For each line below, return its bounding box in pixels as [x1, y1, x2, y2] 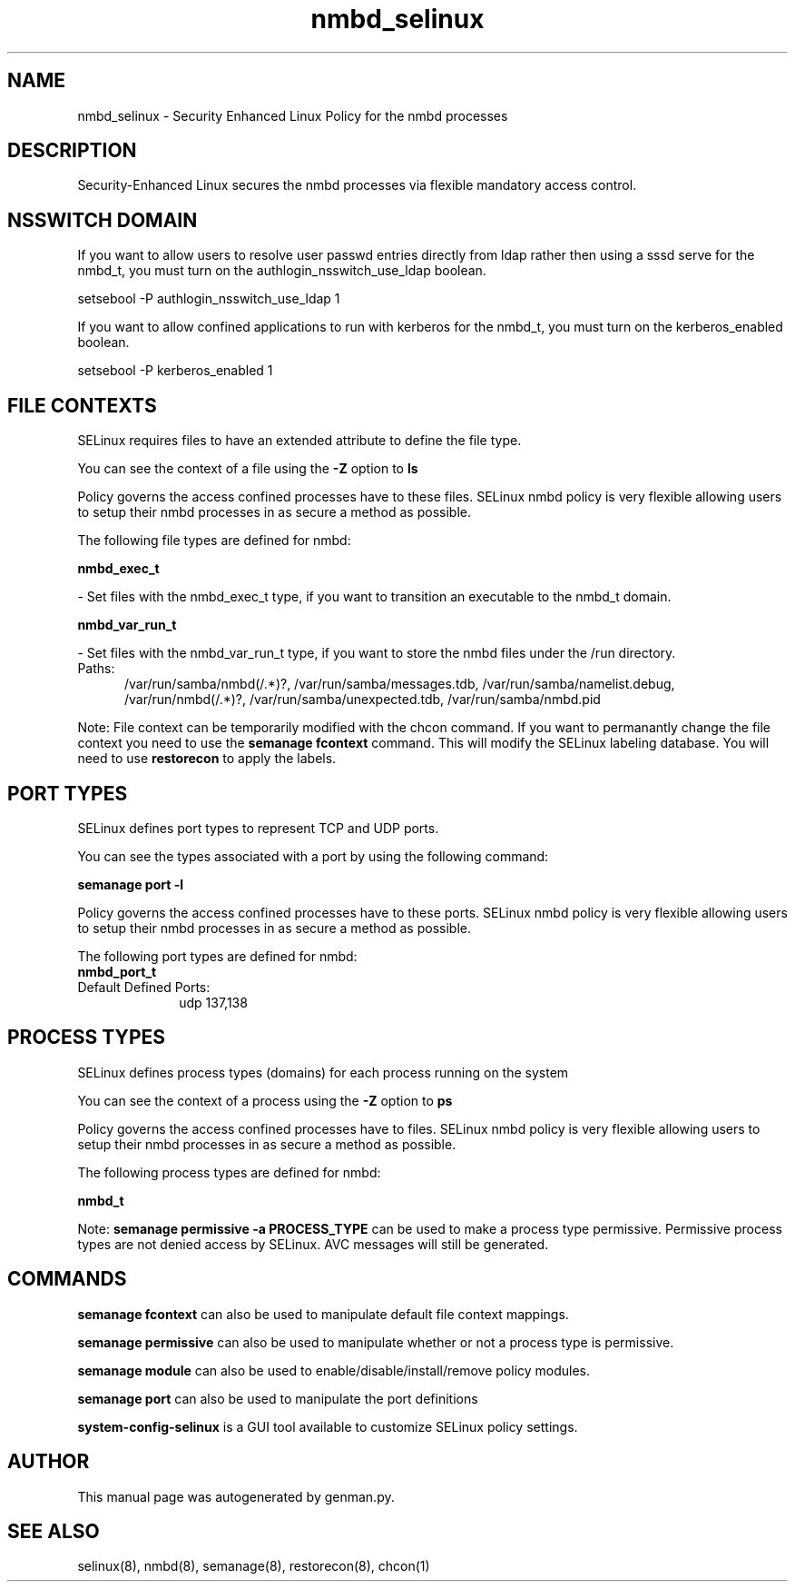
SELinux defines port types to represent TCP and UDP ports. [77, 819, 439, 836]
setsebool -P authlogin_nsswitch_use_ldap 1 [77, 291, 340, 307]
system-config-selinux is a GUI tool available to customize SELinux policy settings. [77, 1418, 578, 1435]
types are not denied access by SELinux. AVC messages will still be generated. [77, 1236, 549, 1252]
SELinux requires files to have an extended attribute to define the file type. [77, 432, 522, 449]
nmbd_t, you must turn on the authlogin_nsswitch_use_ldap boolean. [77, 263, 486, 279]
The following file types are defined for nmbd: [77, 532, 351, 549]
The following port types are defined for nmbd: [77, 948, 358, 964]
